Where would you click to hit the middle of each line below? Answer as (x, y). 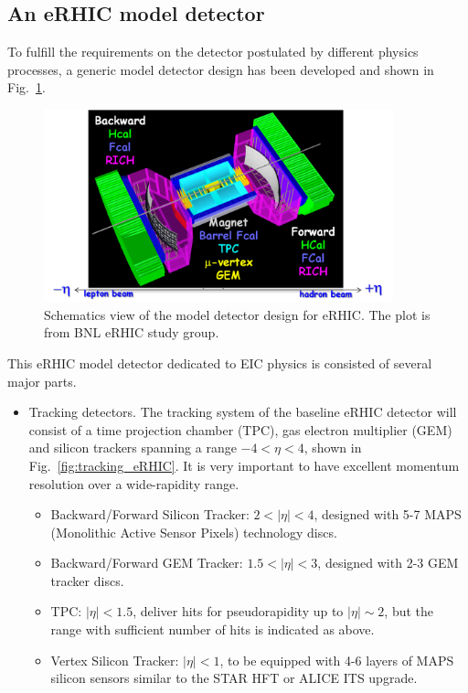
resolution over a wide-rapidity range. (134, 483)
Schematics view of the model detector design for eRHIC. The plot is (237, 314)
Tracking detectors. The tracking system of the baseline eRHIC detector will (243, 412)
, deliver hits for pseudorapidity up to (238, 611)
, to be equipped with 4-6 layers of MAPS (337, 660)
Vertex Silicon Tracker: (115, 660)
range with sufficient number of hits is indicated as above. (213, 629)
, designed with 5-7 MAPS (388, 514)
